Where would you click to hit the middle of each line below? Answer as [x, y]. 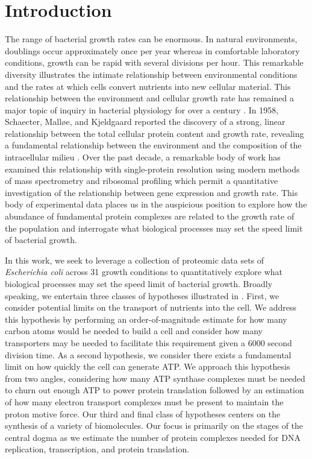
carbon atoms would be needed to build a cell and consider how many [134, 331]
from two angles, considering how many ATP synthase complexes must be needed [155, 378]
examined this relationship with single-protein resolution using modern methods [152, 169]
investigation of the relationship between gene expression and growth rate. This [151, 192]
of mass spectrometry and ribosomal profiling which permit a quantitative [142, 181]
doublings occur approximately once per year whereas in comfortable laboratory [152, 50]
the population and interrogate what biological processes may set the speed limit [154, 228]
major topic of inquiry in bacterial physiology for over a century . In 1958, [142, 109]
